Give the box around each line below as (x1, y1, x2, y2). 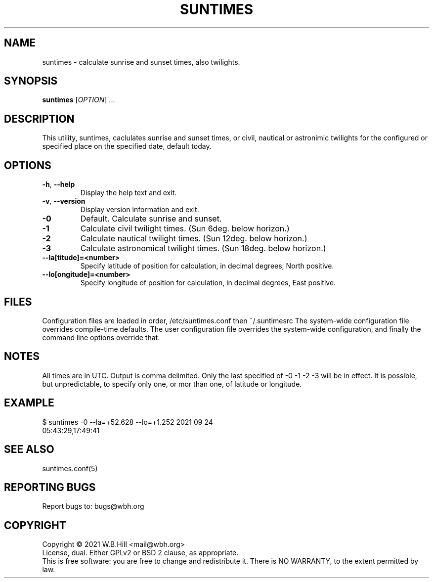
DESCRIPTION (4, 112, 75, 125)
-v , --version (42, 197, 86, 206)
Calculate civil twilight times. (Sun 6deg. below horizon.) (80, 224, 290, 234)
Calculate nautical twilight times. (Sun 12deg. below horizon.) (80, 233, 307, 244)
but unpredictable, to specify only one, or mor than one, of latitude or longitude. (42, 379, 302, 388)
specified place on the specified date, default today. (42, 142, 212, 151)
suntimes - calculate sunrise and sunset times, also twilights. (42, 57, 240, 66)
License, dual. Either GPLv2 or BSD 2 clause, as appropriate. (42, 548, 239, 557)
